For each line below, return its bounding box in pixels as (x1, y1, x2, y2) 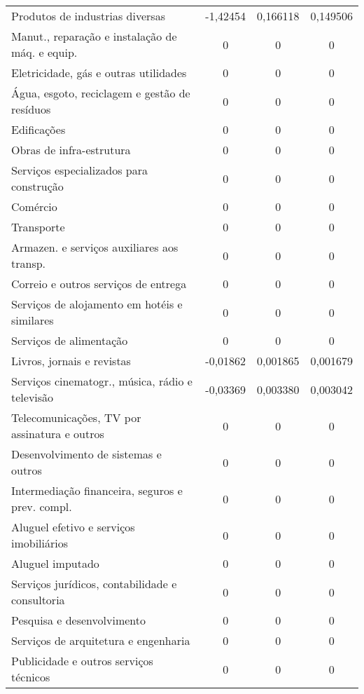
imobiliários (11, 535, 69, 551)
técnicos (11, 669, 50, 685)
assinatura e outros (11, 426, 104, 442)
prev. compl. (11, 498, 72, 515)
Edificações (11, 121, 66, 137)
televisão (11, 389, 54, 405)
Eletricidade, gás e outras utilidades (11, 64, 187, 81)
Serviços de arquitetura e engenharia (11, 632, 190, 648)
